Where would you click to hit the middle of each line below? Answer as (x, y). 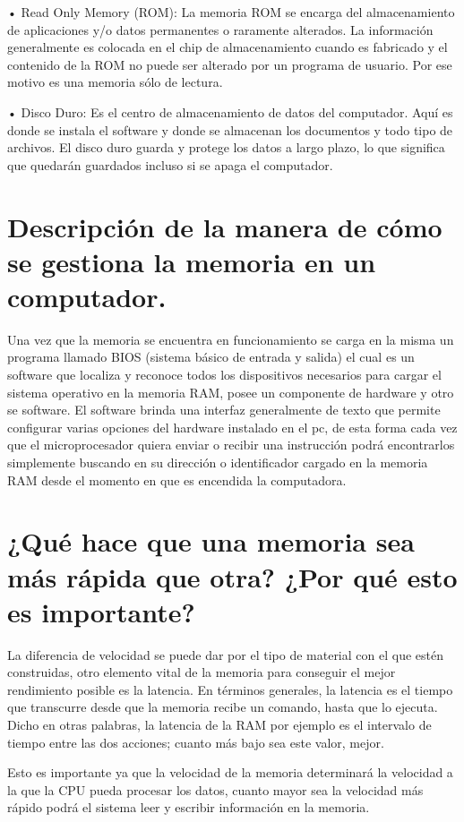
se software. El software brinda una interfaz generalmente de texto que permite (224, 410)
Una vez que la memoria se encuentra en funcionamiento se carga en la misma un (231, 339)
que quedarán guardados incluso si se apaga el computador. (170, 164)
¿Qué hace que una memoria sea (211, 541)
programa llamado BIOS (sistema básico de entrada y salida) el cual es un (211, 357)
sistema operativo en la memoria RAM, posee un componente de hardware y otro (231, 392)
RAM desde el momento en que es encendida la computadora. (177, 479)
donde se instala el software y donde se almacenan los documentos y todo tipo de (230, 129)
